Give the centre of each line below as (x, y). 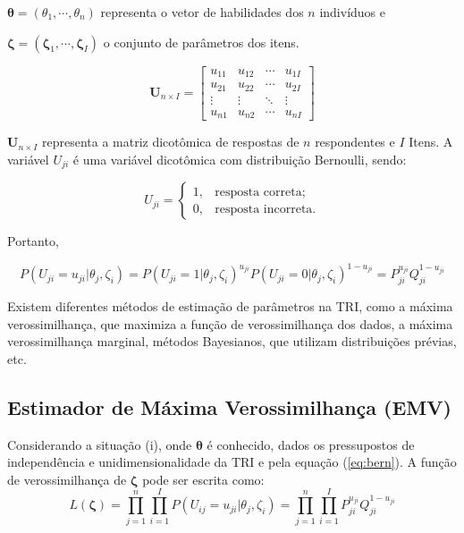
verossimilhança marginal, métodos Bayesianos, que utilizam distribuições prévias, (232, 341)
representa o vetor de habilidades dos (202, 12)
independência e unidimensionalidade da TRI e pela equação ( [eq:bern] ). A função (232, 462)
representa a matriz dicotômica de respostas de (170, 142)
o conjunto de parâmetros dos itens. (201, 42)
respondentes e (355, 142)
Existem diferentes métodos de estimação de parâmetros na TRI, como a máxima (230, 306)
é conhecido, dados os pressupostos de (311, 444)
